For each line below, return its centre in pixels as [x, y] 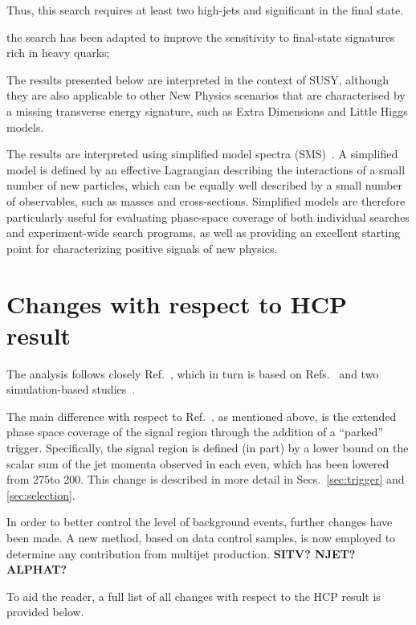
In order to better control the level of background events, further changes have [200, 522]
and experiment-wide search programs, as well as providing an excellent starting [204, 233]
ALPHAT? [37, 569]
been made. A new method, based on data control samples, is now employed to [201, 537]
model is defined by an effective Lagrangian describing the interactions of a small [206, 169]
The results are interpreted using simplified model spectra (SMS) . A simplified [202, 154]
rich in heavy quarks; [58, 53]
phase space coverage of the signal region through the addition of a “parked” [195, 432]
